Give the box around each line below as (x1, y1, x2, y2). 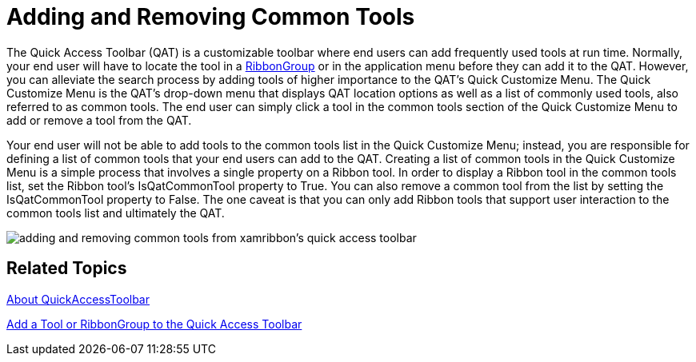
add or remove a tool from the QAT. (6, 113, 192, 127)
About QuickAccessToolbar (6, 292, 150, 306)
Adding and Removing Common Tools (6, 3, 415, 30)
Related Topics (6, 258, 127, 279)
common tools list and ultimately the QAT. (6, 205, 225, 220)
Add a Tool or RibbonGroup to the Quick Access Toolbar (6, 316, 302, 331)
